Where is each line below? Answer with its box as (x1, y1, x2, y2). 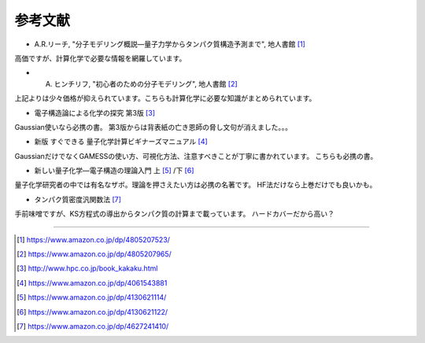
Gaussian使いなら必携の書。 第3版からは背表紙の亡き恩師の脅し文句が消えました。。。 (14, 122, 293, 131)
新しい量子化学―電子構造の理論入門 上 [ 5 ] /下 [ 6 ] (34, 166, 194, 175)
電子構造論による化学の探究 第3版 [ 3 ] (34, 108, 155, 117)
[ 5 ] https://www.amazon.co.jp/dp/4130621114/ (17, 293, 167, 302)
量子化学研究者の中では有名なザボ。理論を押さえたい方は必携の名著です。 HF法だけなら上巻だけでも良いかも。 (14, 180, 377, 190)
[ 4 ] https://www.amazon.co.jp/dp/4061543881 (17, 278, 168, 287)
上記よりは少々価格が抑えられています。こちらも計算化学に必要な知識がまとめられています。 (14, 94, 316, 103)
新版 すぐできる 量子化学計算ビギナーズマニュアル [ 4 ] (34, 137, 208, 146)
